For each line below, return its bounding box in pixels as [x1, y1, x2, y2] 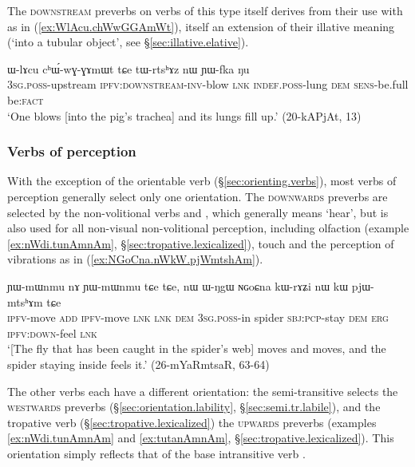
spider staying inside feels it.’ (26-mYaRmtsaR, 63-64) [7, 355, 270, 372]
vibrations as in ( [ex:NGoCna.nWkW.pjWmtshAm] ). [7, 251, 263, 267]
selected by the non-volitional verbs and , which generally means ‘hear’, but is [7, 204, 389, 220]
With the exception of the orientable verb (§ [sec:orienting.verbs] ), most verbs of [7, 172, 397, 189]
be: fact [7, 91, 44, 108]
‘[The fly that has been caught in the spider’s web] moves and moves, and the [7, 340, 386, 357]
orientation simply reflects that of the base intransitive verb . [7, 445, 306, 461]
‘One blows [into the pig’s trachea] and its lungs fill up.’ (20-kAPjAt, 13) [7, 107, 362, 124]
